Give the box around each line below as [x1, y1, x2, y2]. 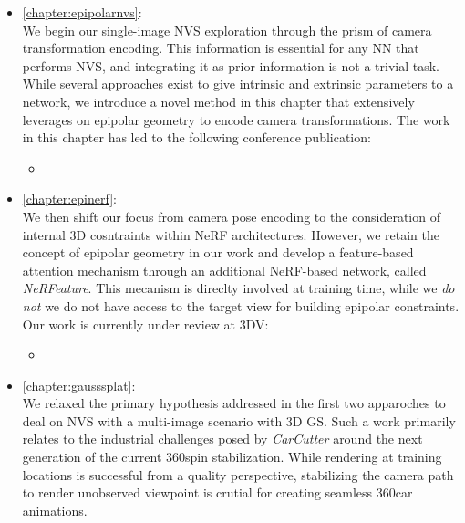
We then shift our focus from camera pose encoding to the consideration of [22, 206, 440, 225]
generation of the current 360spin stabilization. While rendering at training [22, 447, 442, 466]
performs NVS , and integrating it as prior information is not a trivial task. [22, 56, 440, 75]
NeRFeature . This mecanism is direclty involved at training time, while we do [22, 278, 455, 298]
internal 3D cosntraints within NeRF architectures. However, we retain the [22, 225, 439, 244]
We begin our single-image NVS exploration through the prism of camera [22, 20, 432, 39]
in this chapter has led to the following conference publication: [22, 128, 371, 147]
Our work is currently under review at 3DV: [22, 314, 269, 333]
